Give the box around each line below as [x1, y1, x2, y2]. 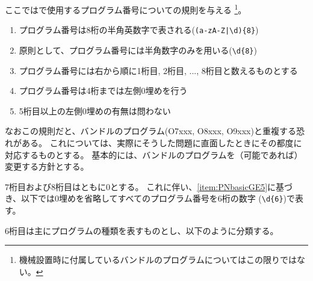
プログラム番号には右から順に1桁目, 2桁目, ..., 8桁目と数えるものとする [19, 64, 298, 76]
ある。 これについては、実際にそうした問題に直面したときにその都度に [21, 136, 302, 149]
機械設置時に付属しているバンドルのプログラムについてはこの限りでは [19, 253, 297, 266]
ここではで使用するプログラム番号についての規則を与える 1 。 [5, 2, 247, 16]
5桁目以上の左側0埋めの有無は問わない [19, 104, 171, 117]
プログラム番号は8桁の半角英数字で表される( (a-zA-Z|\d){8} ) [19, 23, 259, 36]
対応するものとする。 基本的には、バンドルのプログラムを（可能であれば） [5, 148, 303, 161]
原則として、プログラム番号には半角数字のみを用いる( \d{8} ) [19, 43, 257, 56]
